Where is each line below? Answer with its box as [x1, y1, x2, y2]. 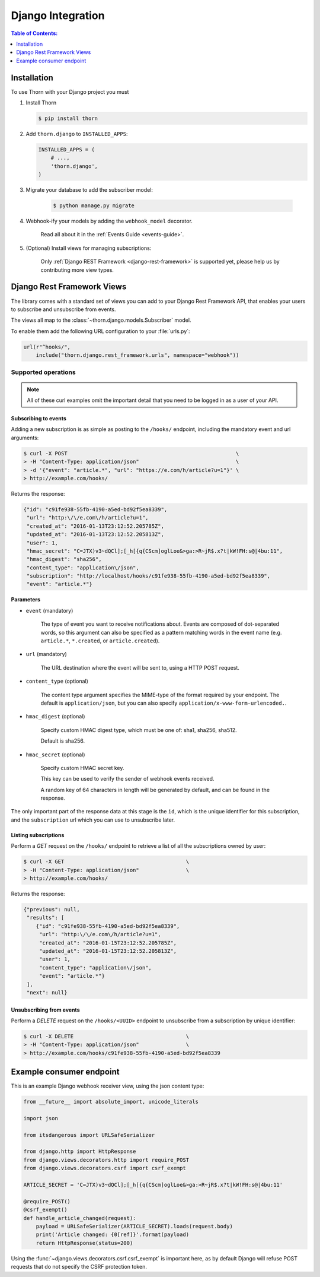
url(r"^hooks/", [23, 343, 71, 350]
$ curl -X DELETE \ [23, 1033, 190, 1040]
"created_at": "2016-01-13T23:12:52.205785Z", [27, 522, 164, 530]
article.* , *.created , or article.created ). [40, 637, 160, 644]
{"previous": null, [23, 906, 80, 912]
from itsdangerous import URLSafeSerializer [23, 1132, 155, 1138]
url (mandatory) [25, 651, 68, 658]
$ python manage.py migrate [53, 202, 135, 209]
